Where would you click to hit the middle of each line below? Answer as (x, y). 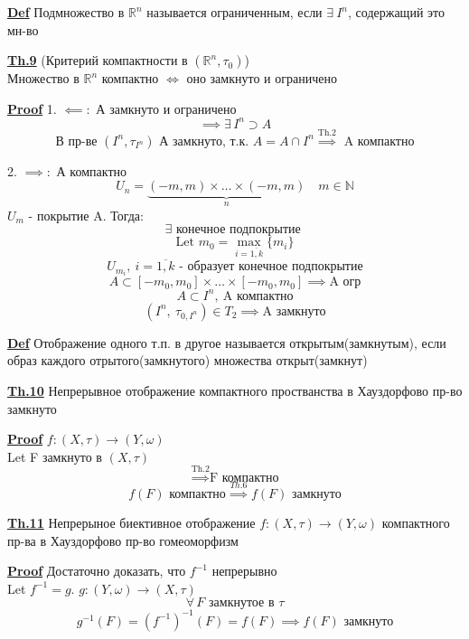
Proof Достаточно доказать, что (97, 571)
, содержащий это (396, 12)
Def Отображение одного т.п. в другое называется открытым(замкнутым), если (227, 342)
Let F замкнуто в (55, 456)
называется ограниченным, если (234, 12)
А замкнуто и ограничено (166, 108)
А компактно (91, 170)
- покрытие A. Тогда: (86, 215)
